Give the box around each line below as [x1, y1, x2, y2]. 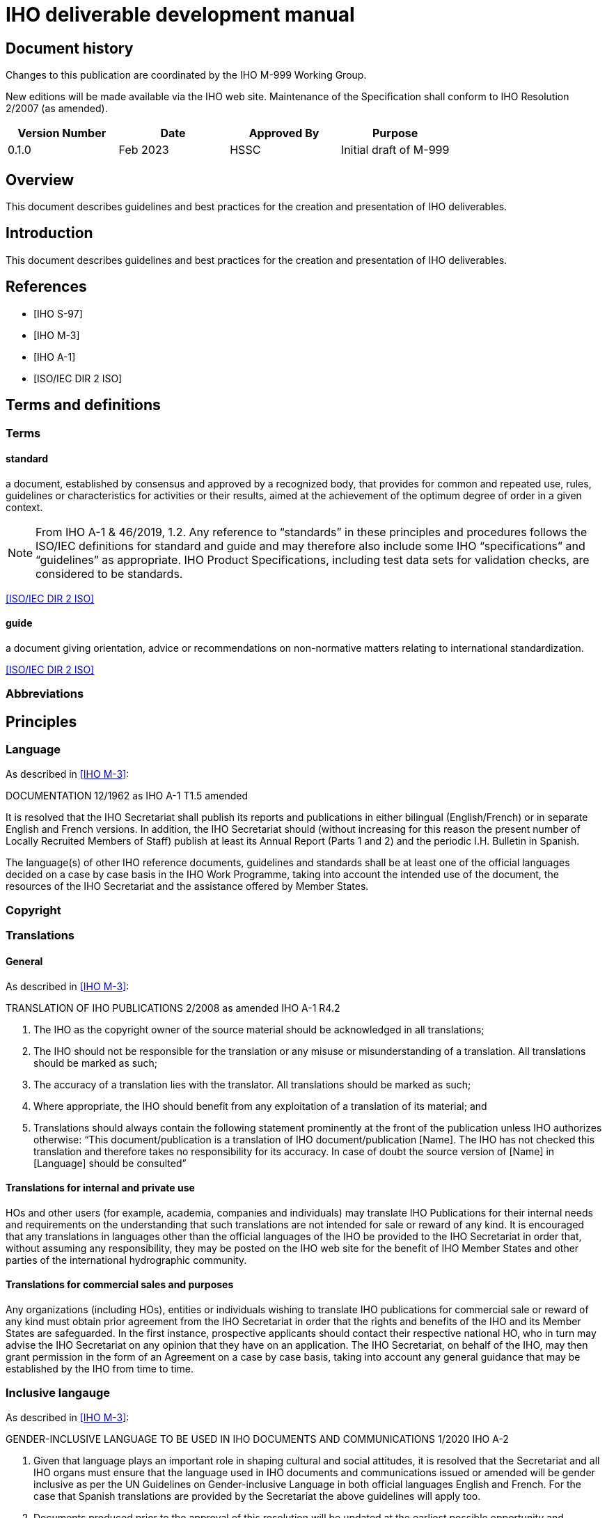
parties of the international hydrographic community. [6, 1253, 247, 1266]
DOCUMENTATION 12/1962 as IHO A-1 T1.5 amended [6, 789, 249, 801]
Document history [6, 39, 134, 57]
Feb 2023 [118, 143, 169, 157]
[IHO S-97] [33, 307, 83, 320]
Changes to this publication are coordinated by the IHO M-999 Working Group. [6, 69, 367, 81]
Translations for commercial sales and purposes [6, 1278, 234, 1291]
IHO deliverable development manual [6, 3, 355, 26]
